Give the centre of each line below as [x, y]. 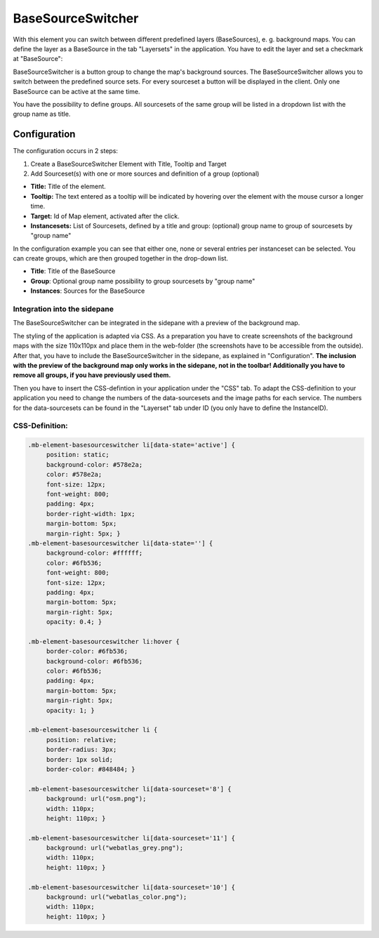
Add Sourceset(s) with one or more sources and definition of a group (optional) [145, 173]
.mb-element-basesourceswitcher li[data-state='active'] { [131, 445]
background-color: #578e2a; [94, 464]
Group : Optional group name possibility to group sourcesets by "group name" [143, 281]
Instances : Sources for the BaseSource [88, 291]
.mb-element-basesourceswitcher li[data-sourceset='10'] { [131, 887]
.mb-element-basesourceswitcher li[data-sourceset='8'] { [129, 789]
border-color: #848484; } [91, 769]
